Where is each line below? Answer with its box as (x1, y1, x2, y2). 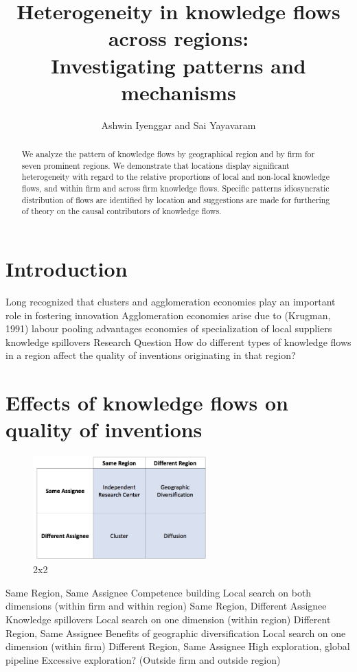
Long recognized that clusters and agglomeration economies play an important (5, 294, 336, 308)
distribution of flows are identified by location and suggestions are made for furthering (21, 194, 330, 205)
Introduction (5, 255, 128, 283)
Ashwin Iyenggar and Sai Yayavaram (101, 117, 256, 132)
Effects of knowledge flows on (5, 389, 288, 417)
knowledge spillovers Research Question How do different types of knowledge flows (5, 334, 352, 349)
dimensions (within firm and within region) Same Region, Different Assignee (5, 599, 327, 613)
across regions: (108, 24, 249, 52)
